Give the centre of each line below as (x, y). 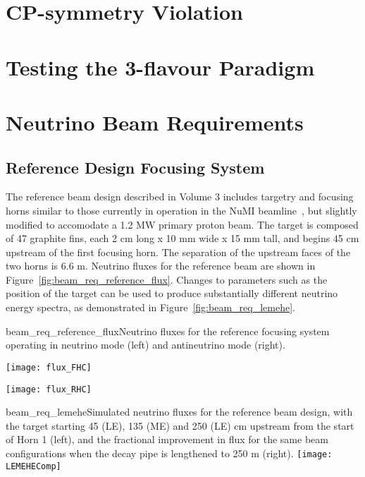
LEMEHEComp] (33, 466)
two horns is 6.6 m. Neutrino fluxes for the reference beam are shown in (161, 266)
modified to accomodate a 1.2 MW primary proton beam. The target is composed (182, 224)
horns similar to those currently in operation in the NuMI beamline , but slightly (181, 210)
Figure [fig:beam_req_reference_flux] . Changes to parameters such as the (167, 279)
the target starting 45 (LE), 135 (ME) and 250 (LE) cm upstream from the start (180, 425)
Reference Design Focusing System (135, 167)
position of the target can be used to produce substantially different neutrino (172, 293)
